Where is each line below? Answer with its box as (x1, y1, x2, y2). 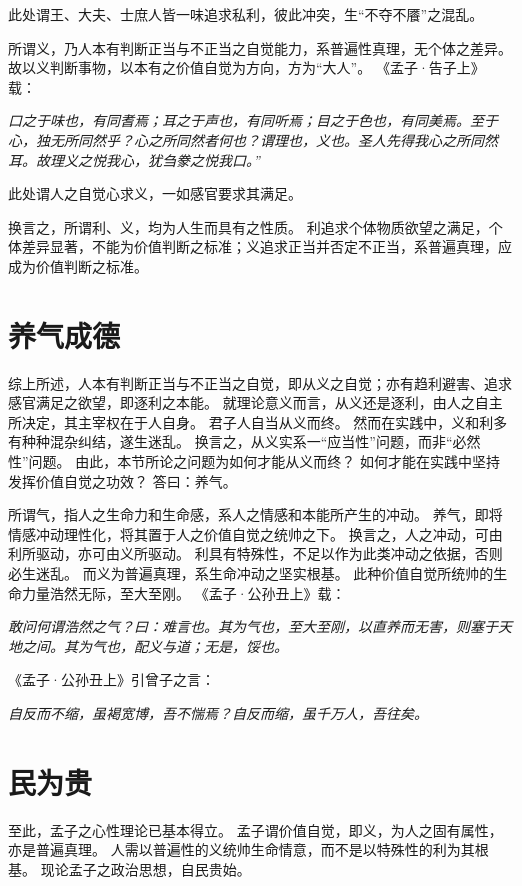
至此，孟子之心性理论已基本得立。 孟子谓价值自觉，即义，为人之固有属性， (8, 819, 503, 840)
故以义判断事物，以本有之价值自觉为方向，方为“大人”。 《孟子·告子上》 (8, 57, 485, 78)
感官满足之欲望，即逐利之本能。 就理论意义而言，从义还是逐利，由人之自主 (8, 392, 503, 413)
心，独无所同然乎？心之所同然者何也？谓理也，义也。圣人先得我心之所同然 (8, 129, 498, 150)
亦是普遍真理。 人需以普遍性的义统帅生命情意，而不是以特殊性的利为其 (8, 839, 475, 860)
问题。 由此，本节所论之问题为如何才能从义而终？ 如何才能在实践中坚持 (28, 451, 500, 472)
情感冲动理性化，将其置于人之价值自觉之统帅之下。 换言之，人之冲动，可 (8, 523, 489, 544)
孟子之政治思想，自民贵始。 (68, 858, 251, 879)
